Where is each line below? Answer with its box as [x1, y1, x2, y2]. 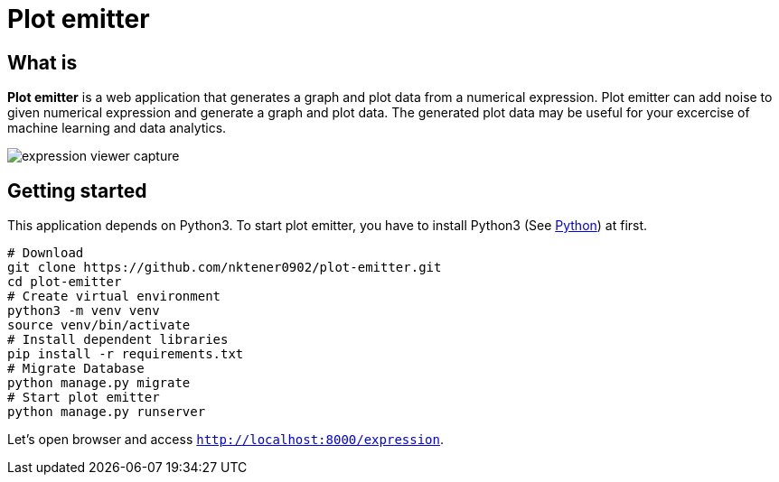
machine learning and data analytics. [7, 120, 227, 136]
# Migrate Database [7, 361, 145, 376]
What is [7, 51, 78, 74]
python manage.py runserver [7, 404, 206, 420]
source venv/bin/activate [7, 318, 191, 333]
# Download [7, 246, 84, 261]
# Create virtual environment [7, 289, 221, 304]
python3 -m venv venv [7, 303, 160, 319]
